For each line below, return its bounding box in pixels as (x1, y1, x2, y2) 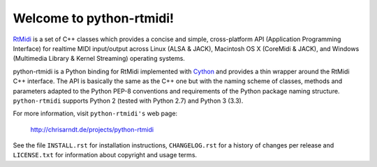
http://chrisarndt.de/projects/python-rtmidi (30, 125, 154, 133)
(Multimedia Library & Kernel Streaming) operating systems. (13, 55, 185, 63)
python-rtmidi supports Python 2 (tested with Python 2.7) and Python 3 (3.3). (13, 96, 244, 105)
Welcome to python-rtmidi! (13, 10, 175, 26)
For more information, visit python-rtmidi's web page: (13, 109, 178, 118)
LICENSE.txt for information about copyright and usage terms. (13, 151, 198, 159)
